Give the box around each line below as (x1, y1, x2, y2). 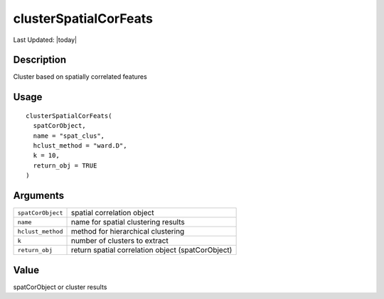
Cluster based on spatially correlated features (13, 72, 147, 81)
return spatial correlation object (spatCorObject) (70, 245, 233, 255)
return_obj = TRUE (33, 161, 97, 170)
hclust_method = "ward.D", (33, 142, 127, 150)
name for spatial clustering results (70, 217, 185, 227)
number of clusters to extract (70, 236, 169, 246)
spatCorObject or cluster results (13, 283, 107, 291)
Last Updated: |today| (13, 36, 78, 44)
